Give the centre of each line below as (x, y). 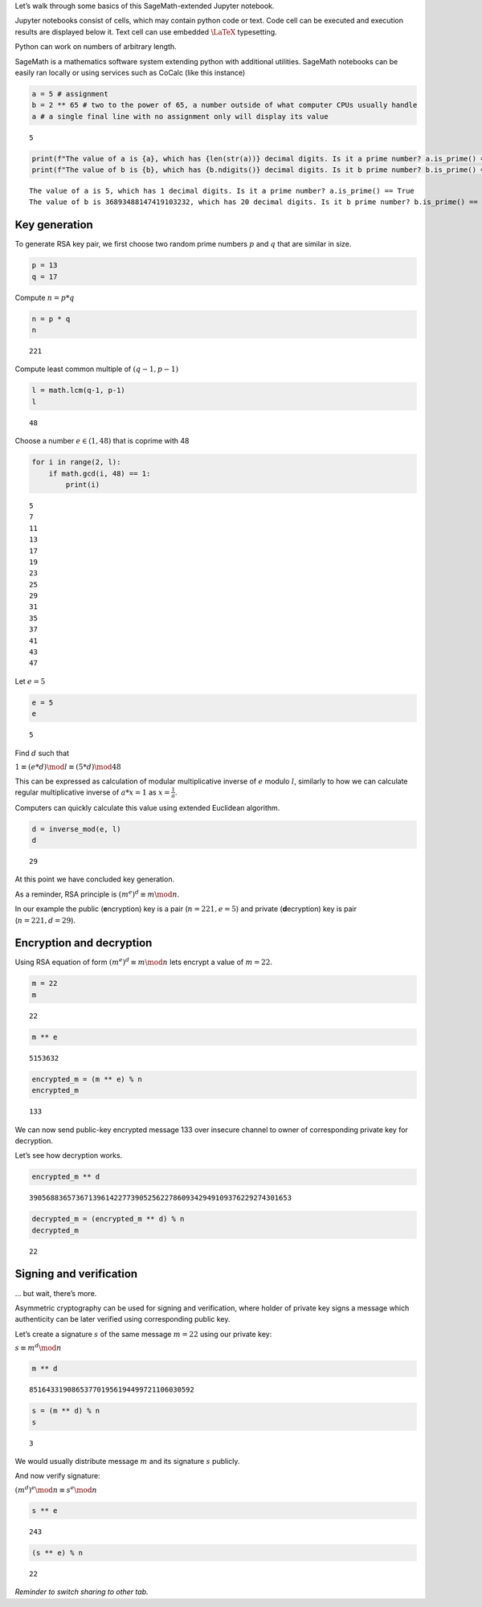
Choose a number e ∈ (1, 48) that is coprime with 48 (102, 441)
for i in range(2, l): (76, 462)
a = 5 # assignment (70, 94)
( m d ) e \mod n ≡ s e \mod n (56, 1489)
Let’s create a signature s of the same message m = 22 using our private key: (143, 1334)
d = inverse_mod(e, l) (76, 829)
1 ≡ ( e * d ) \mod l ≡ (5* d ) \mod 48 (68, 767)
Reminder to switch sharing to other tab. (82, 1592)
